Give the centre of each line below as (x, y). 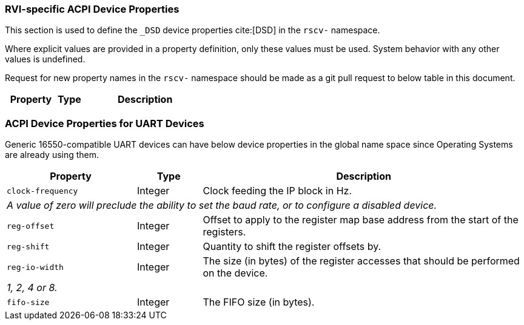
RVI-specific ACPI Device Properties (92, 9)
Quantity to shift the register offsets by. (292, 247)
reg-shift (28, 246)
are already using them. (52, 155)
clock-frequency (42, 191)
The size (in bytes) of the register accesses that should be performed (361, 261)
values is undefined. (45, 59)
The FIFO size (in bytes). (259, 302)
